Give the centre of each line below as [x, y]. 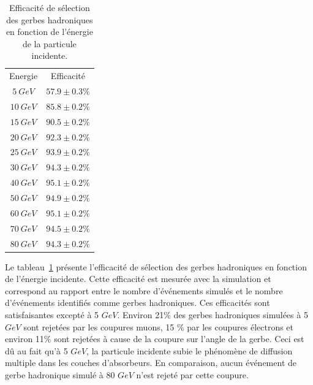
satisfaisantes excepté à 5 [52, 314]
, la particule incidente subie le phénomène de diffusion [190, 350]
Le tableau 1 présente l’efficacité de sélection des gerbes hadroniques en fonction [156, 266]
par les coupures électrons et [240, 326]
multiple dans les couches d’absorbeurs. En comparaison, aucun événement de [151, 363]
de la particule [49, 43]
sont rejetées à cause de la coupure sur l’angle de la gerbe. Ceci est [179, 339]
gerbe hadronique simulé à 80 [60, 374]
